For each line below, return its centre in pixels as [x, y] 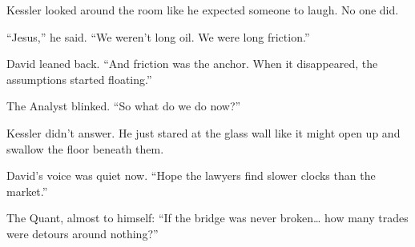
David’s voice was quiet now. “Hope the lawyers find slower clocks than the [191, 175]
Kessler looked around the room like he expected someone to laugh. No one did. [203, 10]
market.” [27, 191]
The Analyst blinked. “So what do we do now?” [124, 106]
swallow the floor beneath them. [85, 148]
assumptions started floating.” [79, 79]
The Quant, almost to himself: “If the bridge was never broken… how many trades [207, 218]
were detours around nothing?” [83, 233]
